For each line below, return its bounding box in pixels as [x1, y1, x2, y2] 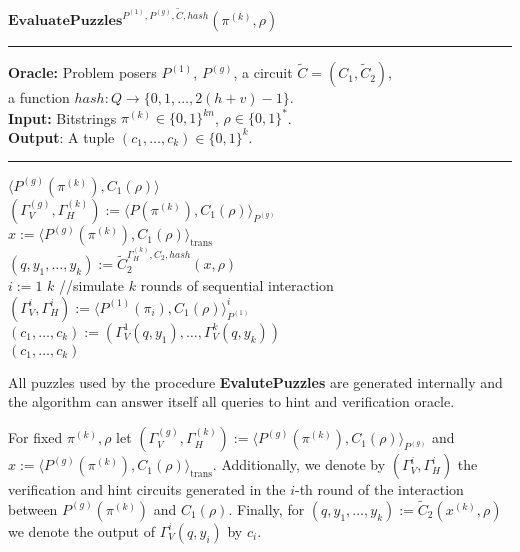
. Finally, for [228, 498, 305, 519]
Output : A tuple [8, 126, 115, 147]
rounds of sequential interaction [140, 275, 334, 296]
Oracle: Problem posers [8, 62, 157, 83]
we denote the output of [8, 520, 155, 541]
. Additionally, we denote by [212, 454, 386, 475]
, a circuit [233, 62, 293, 83]
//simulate [59, 275, 125, 296]
